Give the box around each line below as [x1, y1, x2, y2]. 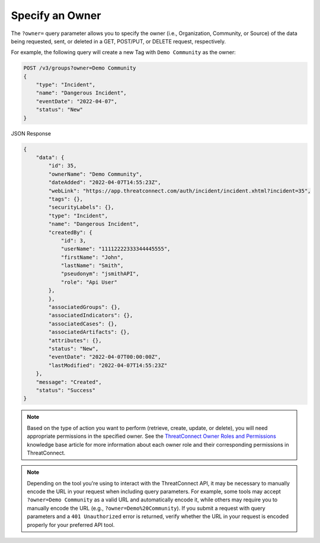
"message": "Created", [36, 378, 102, 386]
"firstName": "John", [60, 254, 124, 261]
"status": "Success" [36, 387, 96, 393]
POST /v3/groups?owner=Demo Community [23, 65, 136, 71]
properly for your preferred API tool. [27, 521, 115, 528]
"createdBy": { [48, 229, 93, 236]
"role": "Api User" [60, 279, 118, 285]
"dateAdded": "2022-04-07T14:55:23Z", [48, 179, 161, 186]
